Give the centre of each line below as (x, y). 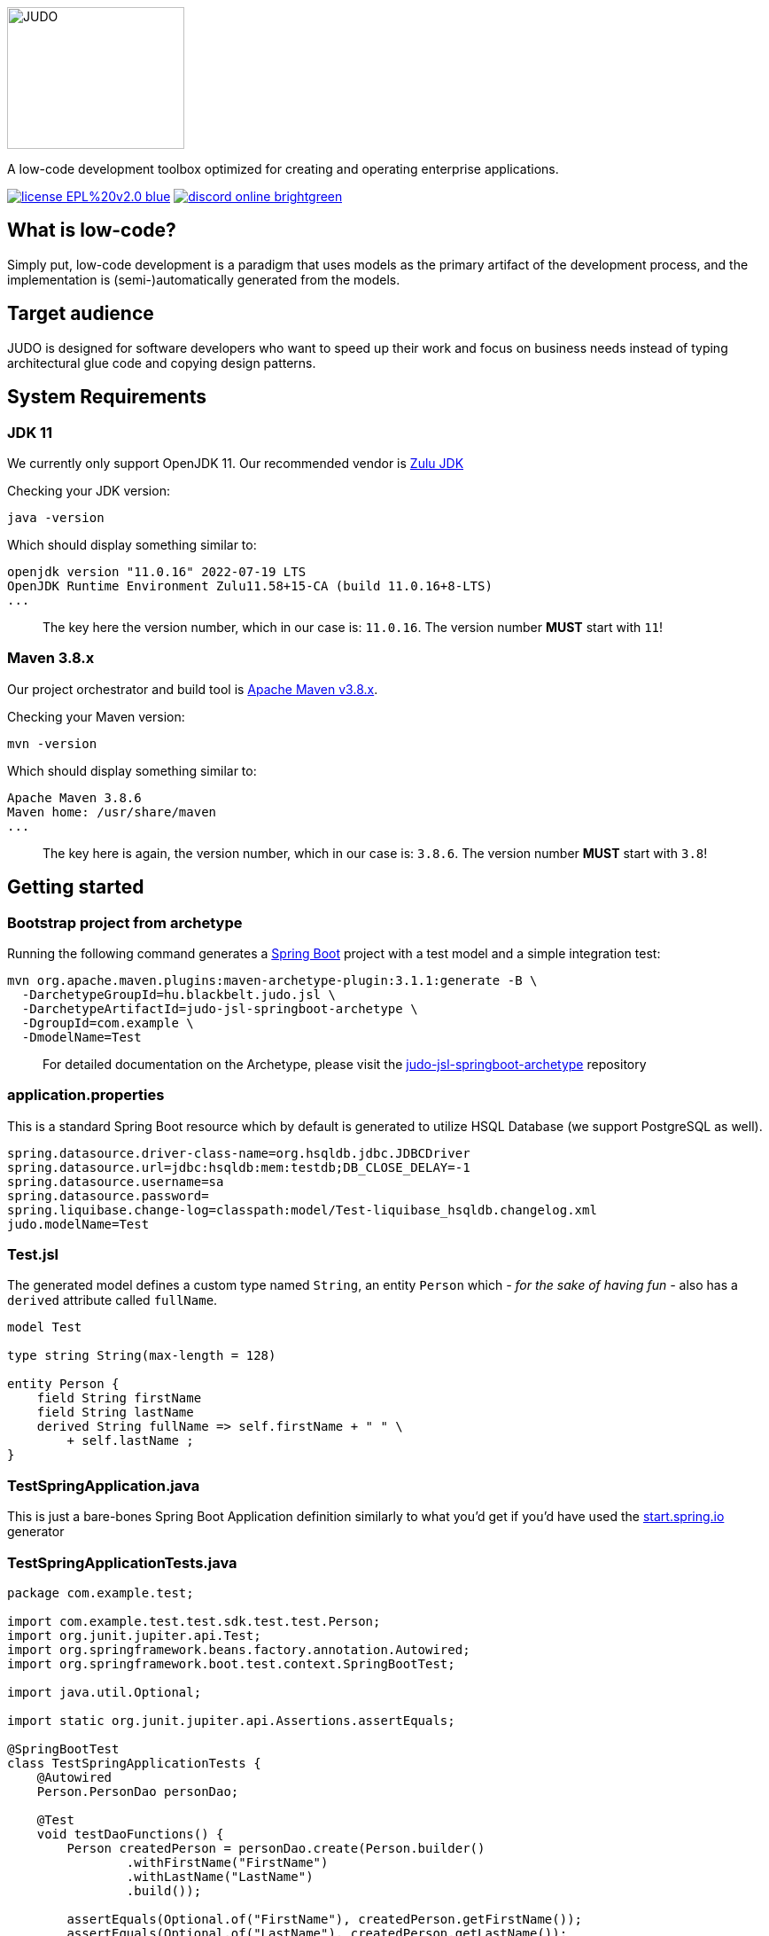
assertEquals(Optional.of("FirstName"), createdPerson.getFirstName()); (325, 1919)
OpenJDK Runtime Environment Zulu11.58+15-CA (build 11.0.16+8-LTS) (250, 585)
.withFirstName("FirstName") (227, 1862)
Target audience (81, 314)
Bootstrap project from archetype (125, 922)
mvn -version (52, 743)
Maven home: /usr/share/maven (112, 812)
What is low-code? (92, 230)
